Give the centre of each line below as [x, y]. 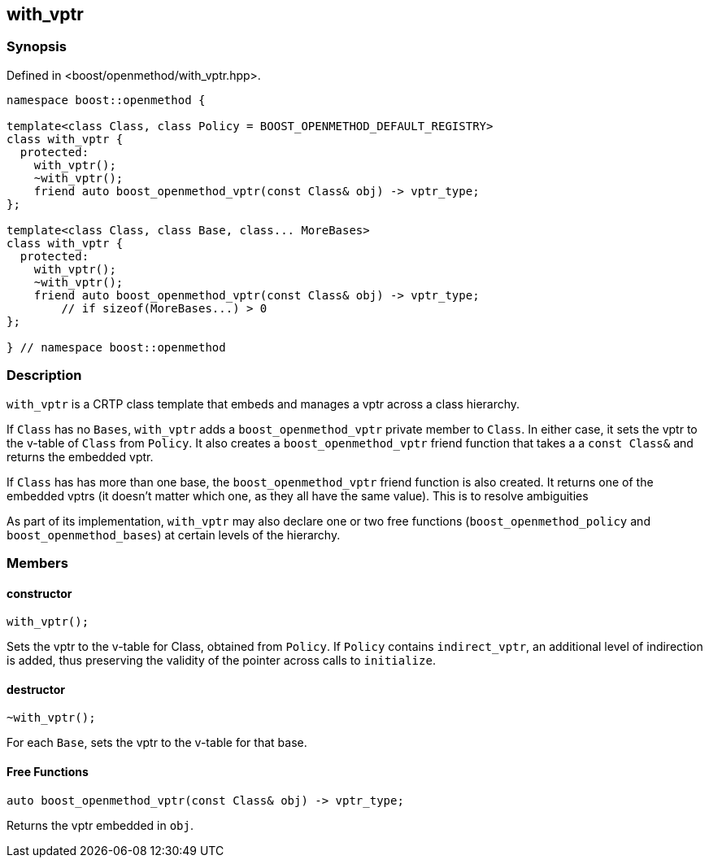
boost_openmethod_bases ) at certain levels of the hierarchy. [174, 535]
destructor [36, 689]
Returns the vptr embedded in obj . [100, 825]
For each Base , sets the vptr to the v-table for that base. [157, 743]
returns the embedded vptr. [80, 456]
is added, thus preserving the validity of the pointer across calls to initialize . [221, 661]
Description [44, 375]
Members [37, 563]
